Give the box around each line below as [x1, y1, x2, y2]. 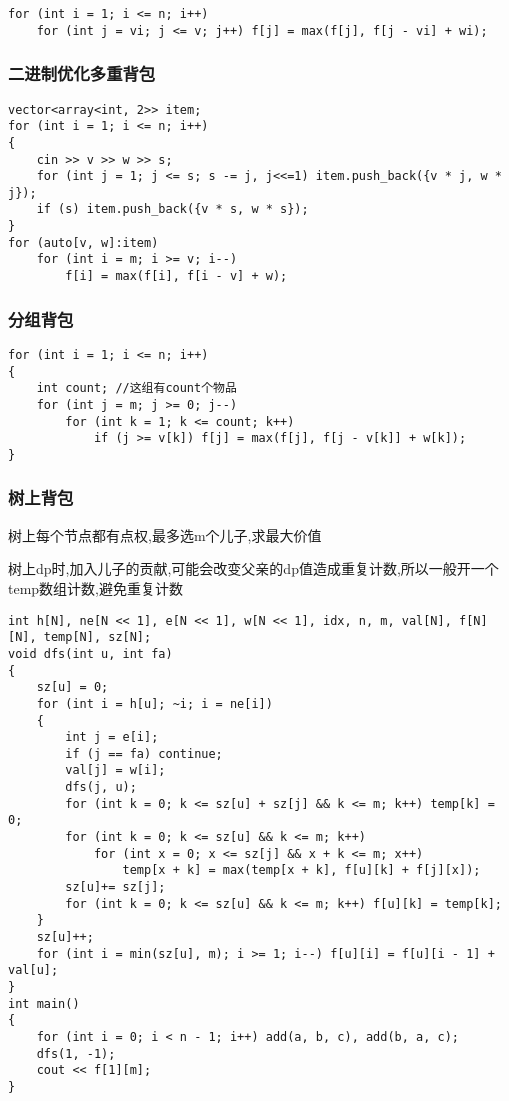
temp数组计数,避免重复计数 [8, 577, 183, 598]
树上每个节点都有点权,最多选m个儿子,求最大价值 [8, 524, 322, 545]
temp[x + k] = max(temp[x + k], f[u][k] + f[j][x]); [122, 863, 481, 878]
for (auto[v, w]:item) [8, 235, 159, 250]
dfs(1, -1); [36, 1046, 116, 1061]
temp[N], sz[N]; [43, 630, 152, 645]
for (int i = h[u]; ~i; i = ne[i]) [36, 696, 273, 711]
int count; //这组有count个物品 [36, 381, 237, 396]
